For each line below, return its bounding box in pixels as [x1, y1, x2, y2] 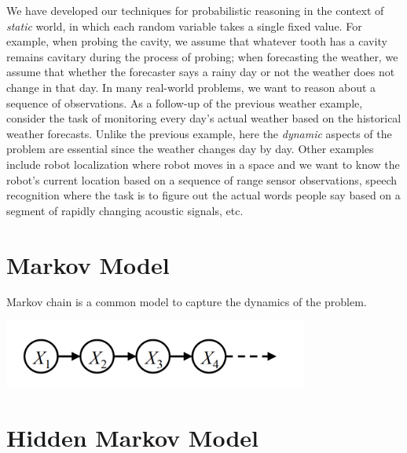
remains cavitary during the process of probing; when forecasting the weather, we [6, 48, 398, 64]
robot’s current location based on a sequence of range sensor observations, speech [6, 171, 398, 188]
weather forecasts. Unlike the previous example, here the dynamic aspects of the [6, 125, 392, 141]
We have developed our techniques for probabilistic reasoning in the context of [6, 2, 384, 18]
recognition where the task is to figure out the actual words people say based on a [6, 187, 401, 203]
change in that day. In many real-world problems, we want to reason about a [6, 79, 376, 95]
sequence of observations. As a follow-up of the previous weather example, [6, 94, 363, 111]
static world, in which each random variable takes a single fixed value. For [6, 17, 362, 34]
